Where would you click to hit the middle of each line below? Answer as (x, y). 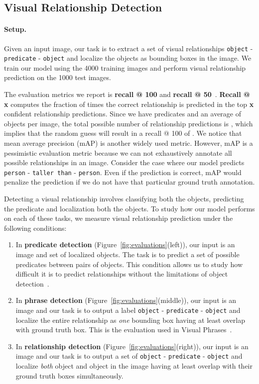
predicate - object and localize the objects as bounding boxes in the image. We (128, 58)
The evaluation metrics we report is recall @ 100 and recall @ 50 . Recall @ (127, 94)
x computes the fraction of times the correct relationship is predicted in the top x (129, 104)
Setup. (15, 29)
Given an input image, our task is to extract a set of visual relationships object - (129, 48)
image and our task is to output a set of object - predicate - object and (129, 356)
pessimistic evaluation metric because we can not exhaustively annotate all (118, 152)
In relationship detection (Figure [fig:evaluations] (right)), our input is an (132, 346)
